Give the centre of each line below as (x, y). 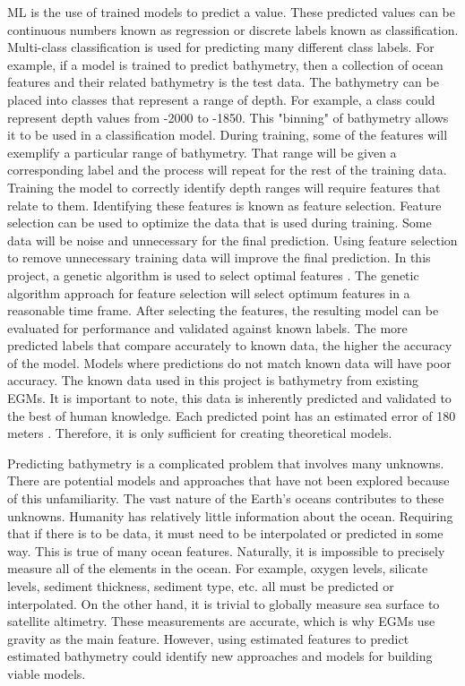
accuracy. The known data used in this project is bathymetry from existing (213, 380)
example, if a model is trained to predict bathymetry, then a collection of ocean (225, 64)
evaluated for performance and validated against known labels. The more (207, 327)
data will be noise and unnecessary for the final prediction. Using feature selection (232, 240)
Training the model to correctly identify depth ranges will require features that (224, 187)
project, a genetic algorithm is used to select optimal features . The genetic (213, 274)
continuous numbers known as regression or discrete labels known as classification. (233, 29)
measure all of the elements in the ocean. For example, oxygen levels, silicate (218, 568)
